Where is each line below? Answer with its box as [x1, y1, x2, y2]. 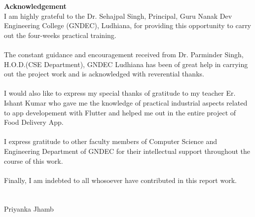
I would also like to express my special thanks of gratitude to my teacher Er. [4, 88, 236, 98]
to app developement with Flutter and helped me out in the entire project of [4, 107, 236, 117]
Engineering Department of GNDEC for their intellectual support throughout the [4, 145, 251, 156]
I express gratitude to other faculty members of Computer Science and [4, 136, 218, 146]
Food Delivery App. [4, 117, 64, 127]
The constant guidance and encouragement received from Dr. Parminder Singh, [4, 49, 244, 59]
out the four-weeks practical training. [4, 30, 116, 40]
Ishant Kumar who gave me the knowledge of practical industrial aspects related [4, 97, 248, 108]
